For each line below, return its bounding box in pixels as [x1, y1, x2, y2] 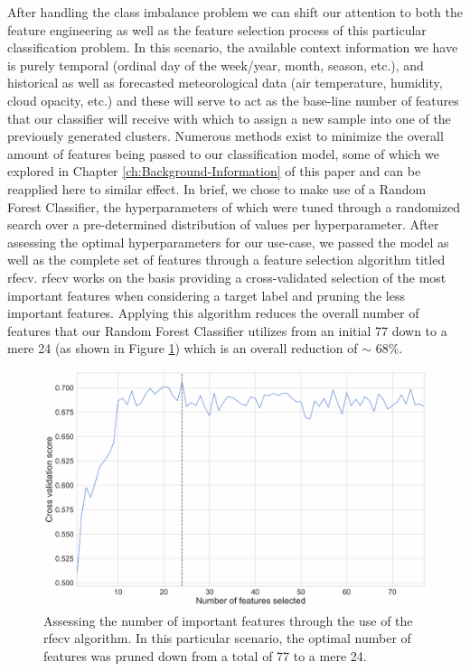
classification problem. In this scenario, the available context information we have [7, 38, 458, 57]
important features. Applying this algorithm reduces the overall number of [7, 303, 419, 322]
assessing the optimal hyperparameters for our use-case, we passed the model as [7, 232, 449, 251]
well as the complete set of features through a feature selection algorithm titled [7, 250, 446, 269]
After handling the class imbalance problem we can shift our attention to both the [7, 3, 463, 21]
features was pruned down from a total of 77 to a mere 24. [43, 647, 367, 665]
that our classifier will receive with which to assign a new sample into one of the [7, 108, 451, 127]
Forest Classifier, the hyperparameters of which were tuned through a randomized [7, 197, 460, 216]
